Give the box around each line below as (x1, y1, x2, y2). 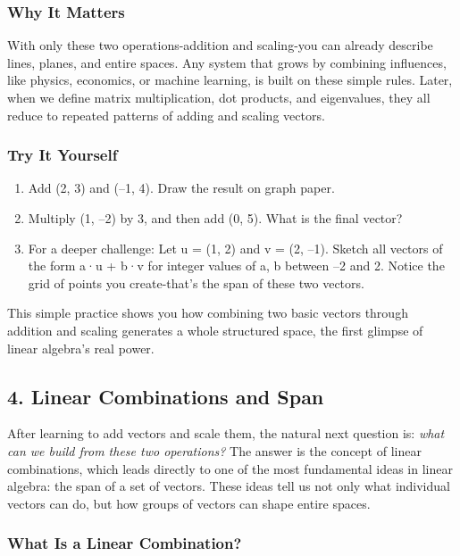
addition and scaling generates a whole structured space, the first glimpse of (7, 320, 423, 339)
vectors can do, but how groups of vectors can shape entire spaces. (7, 494, 371, 512)
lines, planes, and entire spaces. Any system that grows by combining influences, (7, 53, 447, 71)
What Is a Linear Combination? (7, 532, 242, 554)
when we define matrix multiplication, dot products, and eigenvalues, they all (7, 88, 431, 106)
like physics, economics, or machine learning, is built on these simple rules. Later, (7, 71, 453, 89)
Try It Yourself (7, 144, 118, 166)
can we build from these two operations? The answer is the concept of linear (7, 441, 422, 460)
